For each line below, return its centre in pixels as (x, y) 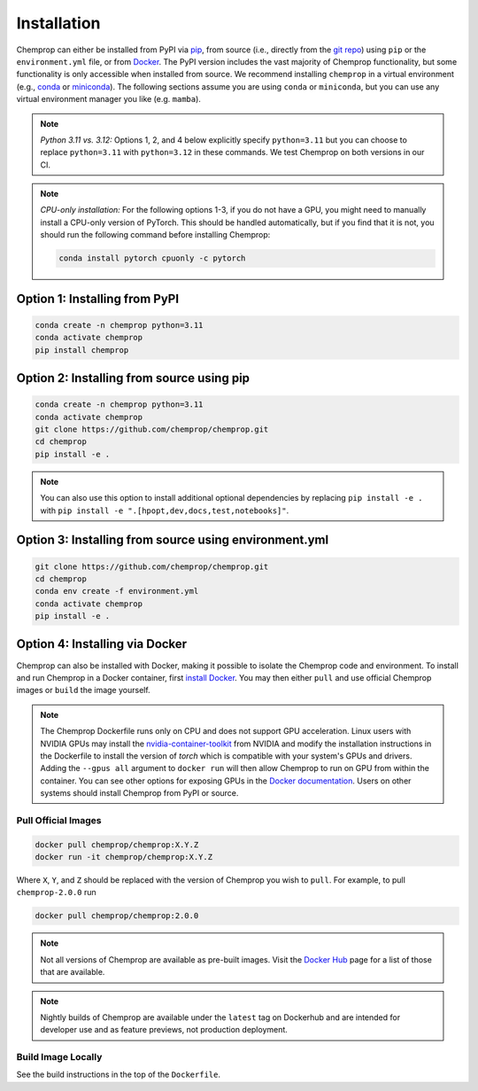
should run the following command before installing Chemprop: (155, 235)
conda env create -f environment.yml (117, 591)
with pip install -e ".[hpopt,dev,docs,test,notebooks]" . (165, 510)
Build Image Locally (59, 1057)
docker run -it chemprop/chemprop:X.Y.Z (123, 857)
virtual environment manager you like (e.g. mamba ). (108, 99)
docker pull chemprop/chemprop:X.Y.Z (117, 845)
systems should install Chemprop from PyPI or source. (139, 793)
